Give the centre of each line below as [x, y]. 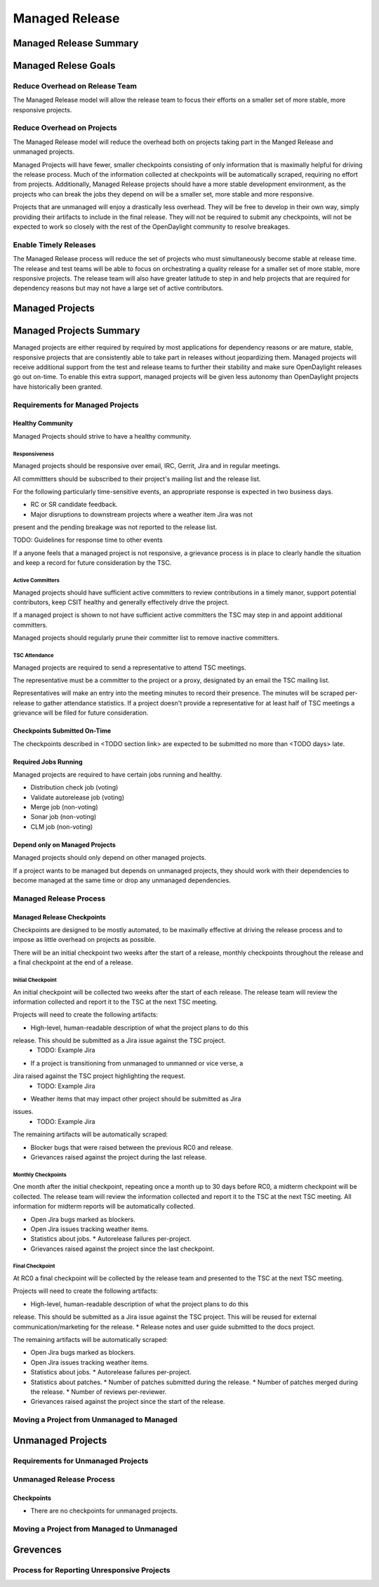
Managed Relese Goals [64, 66]
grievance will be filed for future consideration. [81, 713]
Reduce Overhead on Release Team [75, 86]
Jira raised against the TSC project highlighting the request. [99, 1076]
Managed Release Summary [76, 43]
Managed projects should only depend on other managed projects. [109, 858]
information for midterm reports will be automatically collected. [104, 1207]
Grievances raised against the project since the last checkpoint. [122, 1249]
